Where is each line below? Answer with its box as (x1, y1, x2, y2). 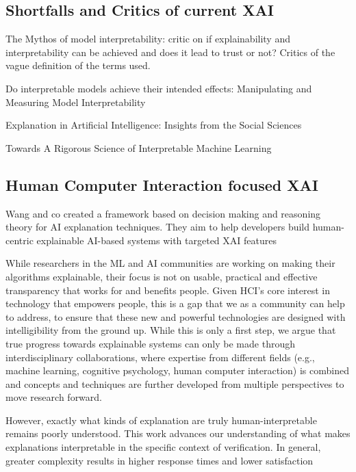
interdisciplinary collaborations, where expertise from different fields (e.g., (5, 350, 315, 364)
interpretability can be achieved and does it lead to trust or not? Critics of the (5, 44, 335, 59)
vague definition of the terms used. (5, 58, 151, 73)
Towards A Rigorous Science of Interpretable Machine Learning (5, 140, 272, 155)
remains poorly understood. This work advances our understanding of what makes (5, 426, 351, 441)
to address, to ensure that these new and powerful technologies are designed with (5, 309, 346, 324)
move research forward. (5, 390, 102, 404)
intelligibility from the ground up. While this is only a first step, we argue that (5, 323, 336, 337)
